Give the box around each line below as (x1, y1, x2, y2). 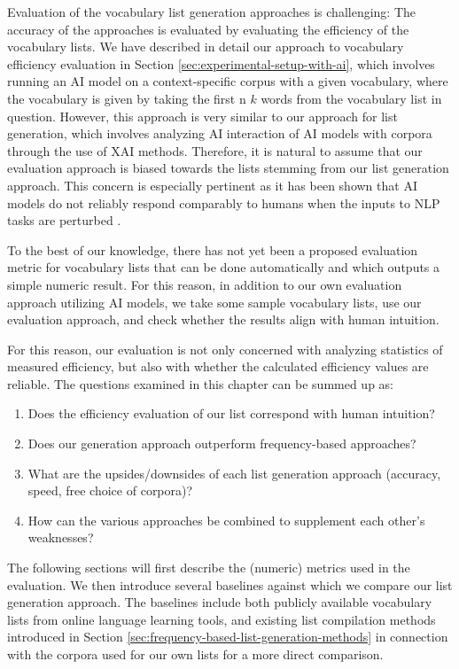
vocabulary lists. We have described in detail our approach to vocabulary (7, 37, 404, 56)
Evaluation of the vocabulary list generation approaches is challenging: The (7, 3, 416, 20)
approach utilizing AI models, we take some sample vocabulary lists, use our (7, 292, 422, 311)
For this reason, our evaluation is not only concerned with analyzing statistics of (7, 339, 443, 358)
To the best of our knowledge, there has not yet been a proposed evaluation (7, 240, 418, 259)
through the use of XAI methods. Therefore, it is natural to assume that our (7, 141, 423, 159)
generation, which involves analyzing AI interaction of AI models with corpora (7, 124, 432, 143)
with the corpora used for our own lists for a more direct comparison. (7, 645, 384, 663)
